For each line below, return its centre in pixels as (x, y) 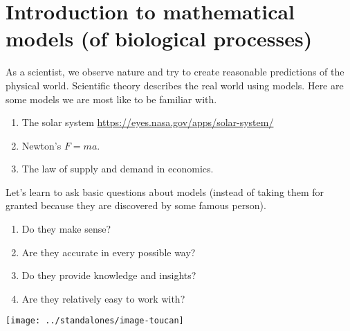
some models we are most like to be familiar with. (111, 99)
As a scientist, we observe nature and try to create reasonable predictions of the (175, 72)
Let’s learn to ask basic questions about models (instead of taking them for (165, 191)
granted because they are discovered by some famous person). (136, 205)
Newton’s (42, 145)
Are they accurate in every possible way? (109, 252)
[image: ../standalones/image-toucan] (95, 321)
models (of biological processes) (159, 38)
